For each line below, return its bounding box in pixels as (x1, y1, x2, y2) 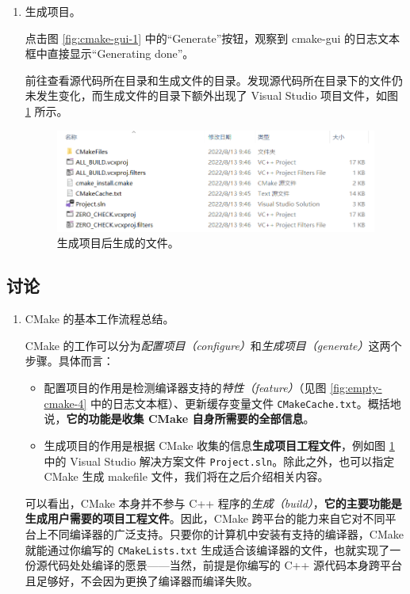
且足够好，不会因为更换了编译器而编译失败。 (25, 572, 259, 588)
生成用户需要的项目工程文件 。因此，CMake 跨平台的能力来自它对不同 (25, 510, 385, 527)
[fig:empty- (330, 379, 382, 396)
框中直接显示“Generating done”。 (25, 45, 194, 62)
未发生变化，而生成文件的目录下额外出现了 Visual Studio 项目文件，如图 (25, 87, 399, 104)
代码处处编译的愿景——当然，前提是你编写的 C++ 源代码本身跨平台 (47, 557, 403, 573)
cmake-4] (44, 394, 87, 411)
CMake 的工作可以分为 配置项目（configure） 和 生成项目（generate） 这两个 (25, 337, 402, 353)
